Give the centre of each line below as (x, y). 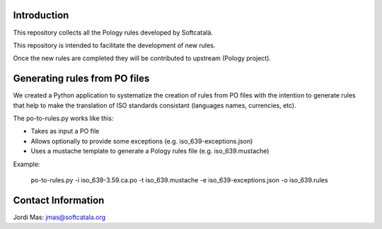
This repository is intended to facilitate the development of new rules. (114, 45)
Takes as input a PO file (65, 131)
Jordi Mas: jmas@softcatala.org (59, 217)
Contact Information (59, 200)
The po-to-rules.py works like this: (63, 118)
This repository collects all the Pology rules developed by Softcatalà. (113, 33)
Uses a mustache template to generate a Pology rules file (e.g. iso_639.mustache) (150, 151)
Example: (27, 164)
